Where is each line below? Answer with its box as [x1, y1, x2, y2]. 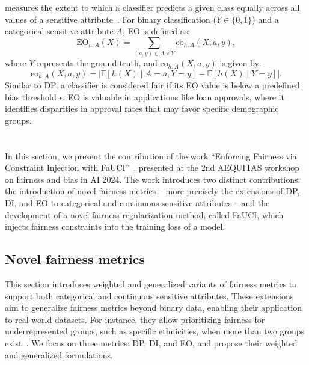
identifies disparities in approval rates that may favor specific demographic [5, 102, 279, 115]
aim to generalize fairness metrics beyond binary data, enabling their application [5, 301, 302, 314]
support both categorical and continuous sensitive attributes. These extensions [5, 289, 294, 302]
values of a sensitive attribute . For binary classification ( [5, 13, 216, 25]
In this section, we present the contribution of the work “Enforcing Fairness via [5, 149, 297, 162]
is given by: [219, 57, 262, 69]
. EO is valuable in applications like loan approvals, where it [63, 90, 284, 103]
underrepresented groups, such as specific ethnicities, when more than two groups [5, 325, 305, 337]
